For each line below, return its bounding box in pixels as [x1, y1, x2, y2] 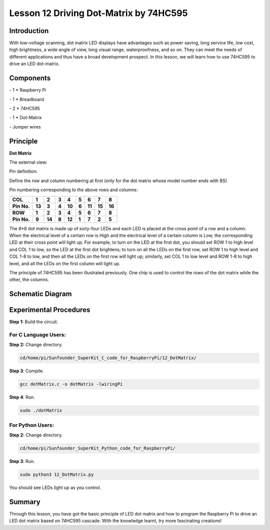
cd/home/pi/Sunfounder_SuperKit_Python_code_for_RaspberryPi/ [19, 445, 175, 451]
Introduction [9, 27, 49, 35]
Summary [9, 497, 40, 506]
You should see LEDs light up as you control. [9, 484, 101, 490]
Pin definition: [9, 168, 38, 175]
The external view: [9, 159, 47, 165]
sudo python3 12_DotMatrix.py [19, 471, 94, 477]
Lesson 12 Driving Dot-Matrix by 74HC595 [9, 8, 188, 19]
